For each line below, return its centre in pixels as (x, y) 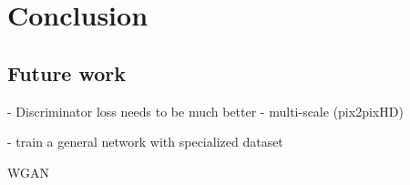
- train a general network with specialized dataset (145, 142)
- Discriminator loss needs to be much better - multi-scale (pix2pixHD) (205, 111)
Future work (67, 72)
